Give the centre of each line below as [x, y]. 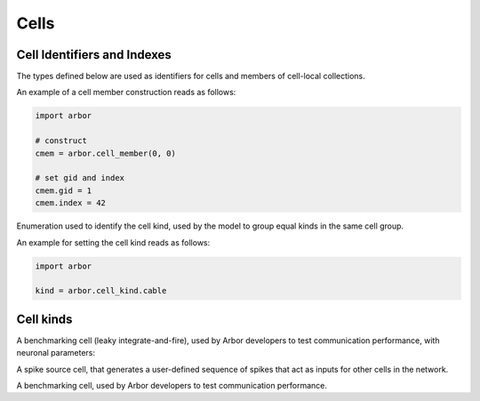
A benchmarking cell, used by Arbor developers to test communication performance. [172, 385]
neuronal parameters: [56, 353]
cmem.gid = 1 [64, 190]
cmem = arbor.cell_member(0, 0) [106, 153]
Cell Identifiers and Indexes [94, 55]
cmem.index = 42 [71, 203]
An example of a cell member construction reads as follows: [126, 92]
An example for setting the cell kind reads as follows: [113, 242]
